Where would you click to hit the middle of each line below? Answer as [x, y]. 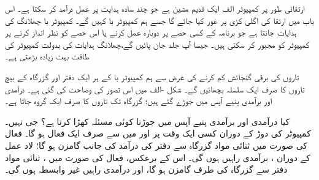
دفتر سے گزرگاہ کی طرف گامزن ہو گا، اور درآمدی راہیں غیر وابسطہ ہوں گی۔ [146, 169]
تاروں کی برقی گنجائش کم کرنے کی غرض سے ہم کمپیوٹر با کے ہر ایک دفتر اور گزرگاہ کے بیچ [152, 76]
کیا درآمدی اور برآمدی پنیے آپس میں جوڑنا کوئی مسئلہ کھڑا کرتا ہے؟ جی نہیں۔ [148, 121]
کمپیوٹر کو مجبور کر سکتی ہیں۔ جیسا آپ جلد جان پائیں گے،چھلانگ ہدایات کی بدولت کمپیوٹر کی [157, 44]
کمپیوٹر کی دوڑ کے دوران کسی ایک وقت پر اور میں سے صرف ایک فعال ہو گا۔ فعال [158, 133]
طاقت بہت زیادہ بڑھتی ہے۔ [47, 56]
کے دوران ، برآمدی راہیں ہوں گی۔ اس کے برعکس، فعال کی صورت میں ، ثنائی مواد [158, 157]
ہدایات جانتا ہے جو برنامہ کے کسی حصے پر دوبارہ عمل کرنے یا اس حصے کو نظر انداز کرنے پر [151, 32]
